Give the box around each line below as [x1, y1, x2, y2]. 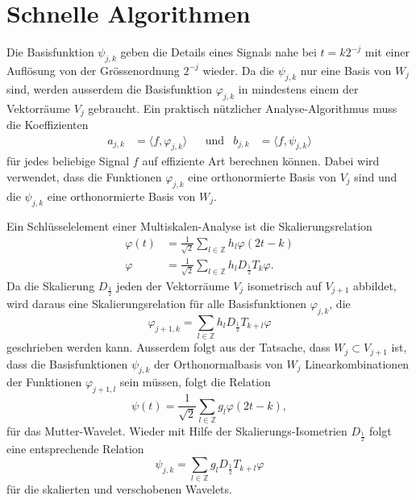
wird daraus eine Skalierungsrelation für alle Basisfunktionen [6, 295, 307, 312]
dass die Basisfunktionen [6, 355, 128, 372]
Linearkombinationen [305, 355, 410, 372]
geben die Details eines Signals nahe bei [120, 44, 317, 60]
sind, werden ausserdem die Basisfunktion [6, 80, 212, 97]
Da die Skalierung [6, 277, 95, 294]
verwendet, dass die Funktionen [6, 168, 162, 185]
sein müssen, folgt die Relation [119, 373, 271, 390]
